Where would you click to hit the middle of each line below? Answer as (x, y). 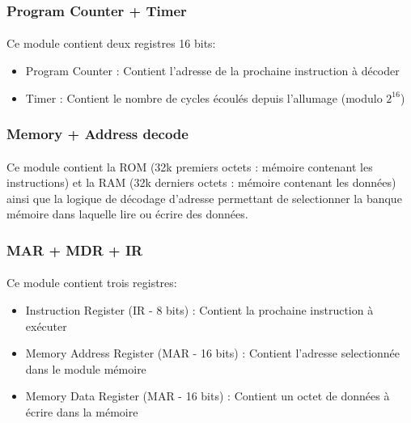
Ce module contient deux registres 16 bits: (111, 43)
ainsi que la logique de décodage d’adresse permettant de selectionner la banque (204, 198)
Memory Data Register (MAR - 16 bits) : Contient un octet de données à (208, 396)
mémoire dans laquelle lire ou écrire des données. (127, 214)
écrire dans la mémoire (82, 412)
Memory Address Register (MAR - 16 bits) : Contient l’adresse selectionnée (213, 353)
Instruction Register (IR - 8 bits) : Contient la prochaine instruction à (199, 310)
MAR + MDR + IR (75, 250)
